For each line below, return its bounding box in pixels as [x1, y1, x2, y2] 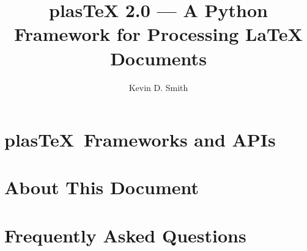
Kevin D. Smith [128, 81, 188, 93]
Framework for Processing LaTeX [14, 21, 303, 46]
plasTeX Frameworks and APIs [4, 127, 276, 152]
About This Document [4, 175, 199, 200]
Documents [110, 45, 207, 70]
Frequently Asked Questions [4, 222, 246, 247]
